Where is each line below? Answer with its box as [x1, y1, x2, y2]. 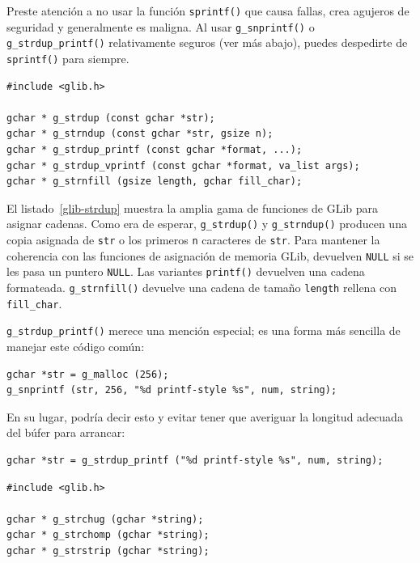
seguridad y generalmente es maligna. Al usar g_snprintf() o [6, 18, 315, 35]
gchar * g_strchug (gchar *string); [6, 513, 204, 525]
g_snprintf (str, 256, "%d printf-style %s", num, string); [6, 384, 337, 396]
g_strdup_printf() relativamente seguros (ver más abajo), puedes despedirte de [6, 34, 408, 51]
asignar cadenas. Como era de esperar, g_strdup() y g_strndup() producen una [6, 215, 407, 232]
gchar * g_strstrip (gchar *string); [6, 544, 210, 557]
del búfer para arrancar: [6, 424, 125, 441]
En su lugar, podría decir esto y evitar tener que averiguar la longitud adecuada [6, 408, 403, 425]
